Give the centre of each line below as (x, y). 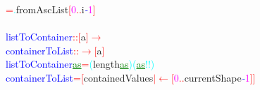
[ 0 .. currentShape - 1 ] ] (213, 77)
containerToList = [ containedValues (80, 77)
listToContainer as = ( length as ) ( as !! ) (80, 64)
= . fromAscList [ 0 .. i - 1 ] (51, 9)
